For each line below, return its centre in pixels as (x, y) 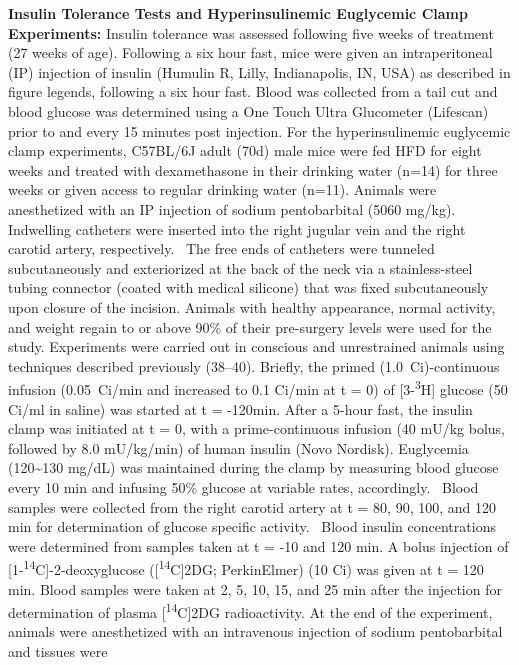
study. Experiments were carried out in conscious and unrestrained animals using (256, 346)
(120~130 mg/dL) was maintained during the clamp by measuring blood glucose (253, 467)
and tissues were (58, 650)
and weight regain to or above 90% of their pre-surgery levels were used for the (250, 326)
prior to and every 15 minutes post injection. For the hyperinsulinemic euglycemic (259, 130)
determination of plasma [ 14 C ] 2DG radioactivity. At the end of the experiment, (250, 610)
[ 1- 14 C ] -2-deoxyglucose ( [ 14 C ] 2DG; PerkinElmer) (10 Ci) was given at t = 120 (246, 567)
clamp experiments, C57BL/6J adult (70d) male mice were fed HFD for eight (245, 150)
